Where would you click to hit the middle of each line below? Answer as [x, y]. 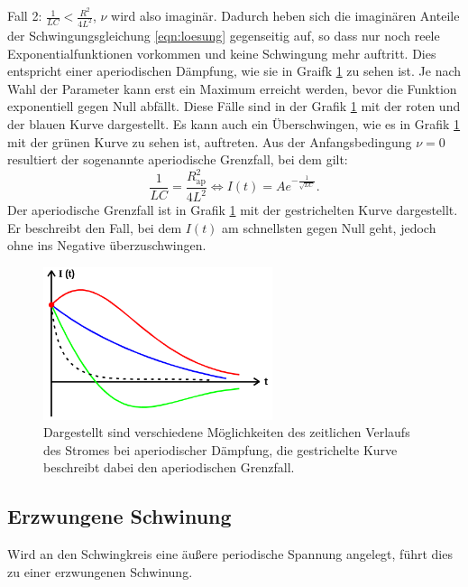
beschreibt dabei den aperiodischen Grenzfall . [169, 467]
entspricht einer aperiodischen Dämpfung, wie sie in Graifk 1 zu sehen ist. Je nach [234, 71]
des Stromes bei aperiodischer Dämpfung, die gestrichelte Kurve [220, 449]
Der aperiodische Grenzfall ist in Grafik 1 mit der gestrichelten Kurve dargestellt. [233, 210]
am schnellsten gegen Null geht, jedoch [329, 227]
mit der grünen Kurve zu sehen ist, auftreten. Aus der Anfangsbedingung [210, 141]
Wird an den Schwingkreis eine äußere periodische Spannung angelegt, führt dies [230, 554]
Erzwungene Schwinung [119, 516]
